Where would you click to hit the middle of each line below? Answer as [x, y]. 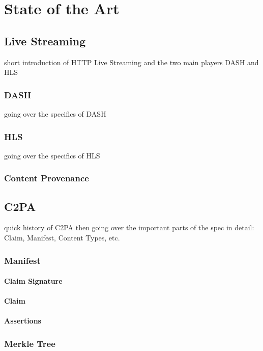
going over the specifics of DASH [55, 113]
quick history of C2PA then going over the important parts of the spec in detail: [129, 227]
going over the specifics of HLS [52, 155]
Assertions [23, 321]
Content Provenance [47, 178]
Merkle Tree [30, 343]
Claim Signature [33, 281]
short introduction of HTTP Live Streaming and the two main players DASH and [131, 62]
